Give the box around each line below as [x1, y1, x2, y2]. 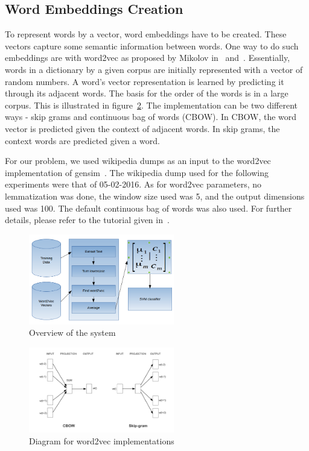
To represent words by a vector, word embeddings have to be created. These [5, 28, 287, 40]
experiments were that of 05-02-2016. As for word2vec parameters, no [5, 178, 262, 191]
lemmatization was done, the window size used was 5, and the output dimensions [5, 189, 305, 202]
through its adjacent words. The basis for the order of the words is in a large [5, 87, 288, 99]
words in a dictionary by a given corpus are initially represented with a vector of [5, 63, 303, 75]
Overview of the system [29, 326, 116, 339]
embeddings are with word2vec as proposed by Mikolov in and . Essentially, [5, 51, 290, 64]
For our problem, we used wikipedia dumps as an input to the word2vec [5, 154, 271, 167]
